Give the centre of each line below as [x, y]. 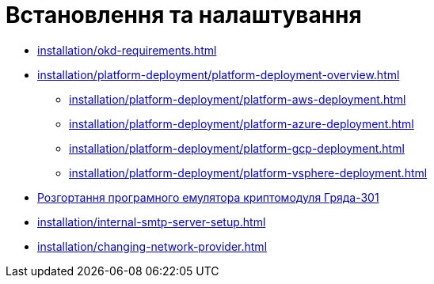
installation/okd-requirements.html [127, 50]
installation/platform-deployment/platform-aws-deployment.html [238, 99]
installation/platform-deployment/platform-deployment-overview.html [219, 74]
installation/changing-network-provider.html [152, 246]
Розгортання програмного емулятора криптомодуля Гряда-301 [208, 197]
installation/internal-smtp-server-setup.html [152, 222]
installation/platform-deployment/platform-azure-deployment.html [242, 123]
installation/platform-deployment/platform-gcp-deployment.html [237, 148]
